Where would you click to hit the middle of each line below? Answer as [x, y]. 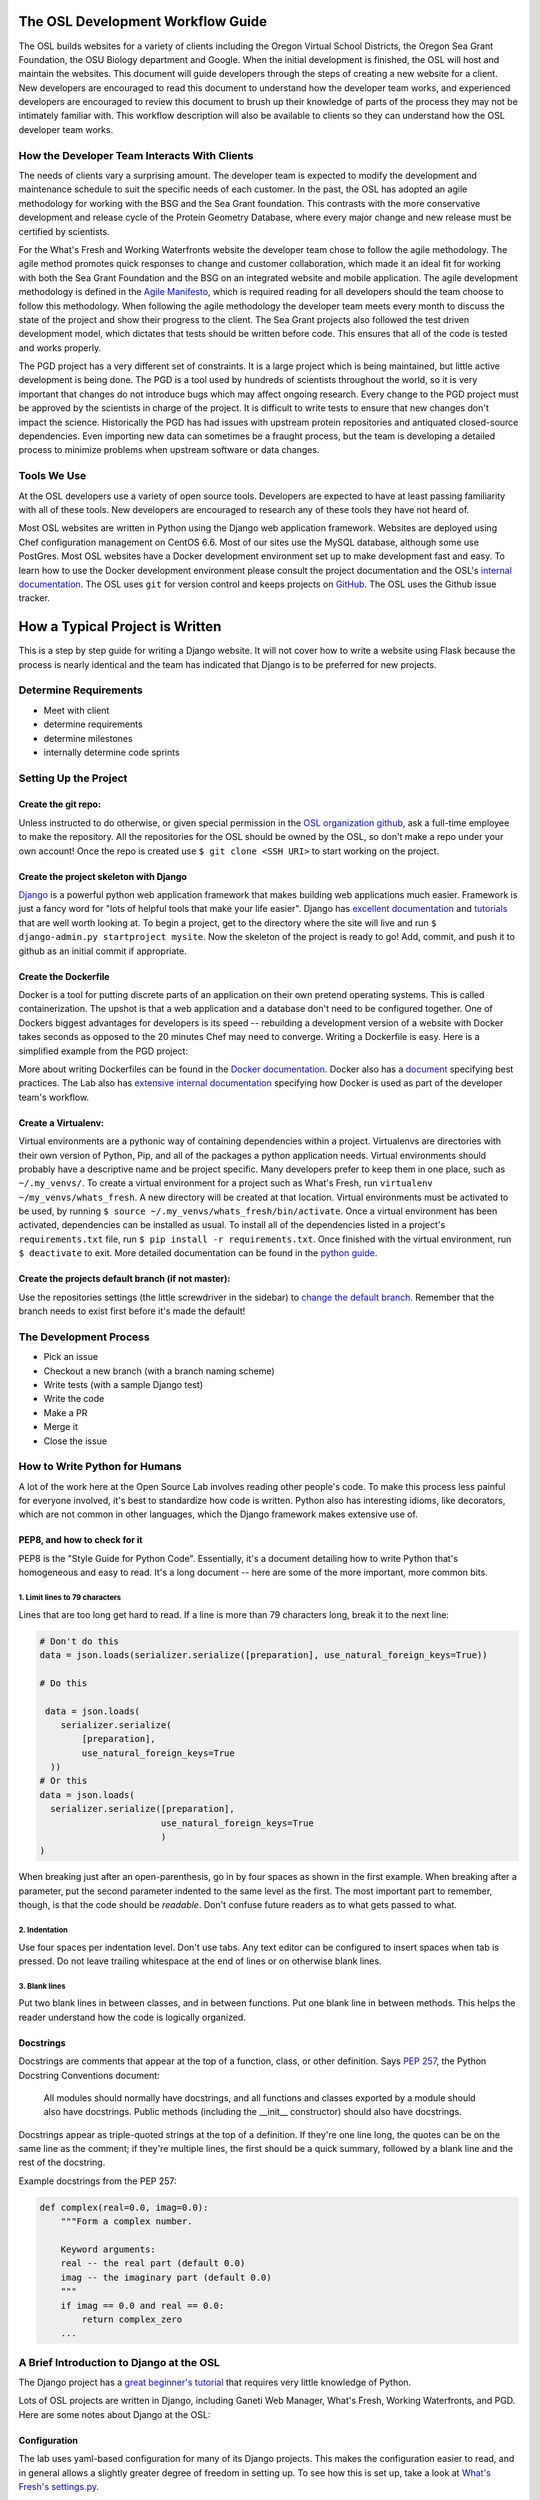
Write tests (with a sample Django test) [123, 1384]
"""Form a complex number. [127, 2221]
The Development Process [84, 1337]
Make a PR [65, 1412]
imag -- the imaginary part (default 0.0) [166, 2277]
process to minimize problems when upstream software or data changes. [169, 450]
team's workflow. [54, 1097]
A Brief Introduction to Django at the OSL [119, 2362]
